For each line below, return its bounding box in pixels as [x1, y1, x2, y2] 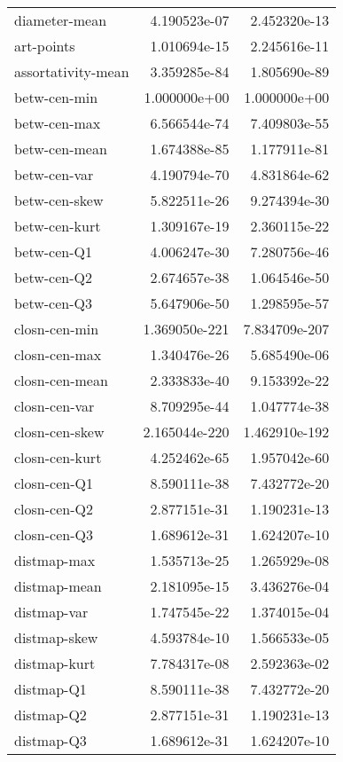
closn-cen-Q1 [14, 473, 93, 493]
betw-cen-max [14, 113, 101, 133]
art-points [14, 35, 75, 56]
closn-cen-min [14, 318, 99, 339]
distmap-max [14, 550, 96, 570]
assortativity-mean [14, 61, 129, 82]
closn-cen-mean [14, 370, 108, 390]
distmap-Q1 [14, 679, 87, 699]
